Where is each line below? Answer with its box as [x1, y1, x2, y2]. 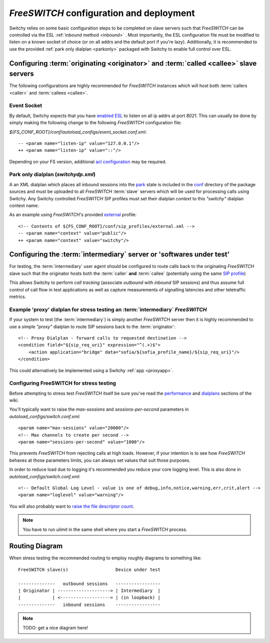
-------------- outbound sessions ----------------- [18, 581, 161, 586]
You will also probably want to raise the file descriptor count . [9, 503, 134, 509]
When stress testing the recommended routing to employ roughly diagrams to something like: [9, 555, 202, 561]
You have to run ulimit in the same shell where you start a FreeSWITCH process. [22, 526, 187, 532]
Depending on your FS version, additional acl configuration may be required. [9, 158, 167, 165]
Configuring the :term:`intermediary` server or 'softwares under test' [9, 250, 230, 259]
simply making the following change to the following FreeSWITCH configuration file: [9, 120, 182, 126]
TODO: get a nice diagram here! [22, 624, 88, 630]
